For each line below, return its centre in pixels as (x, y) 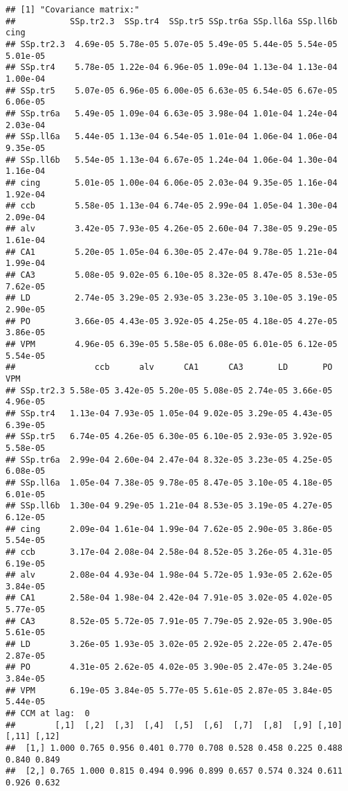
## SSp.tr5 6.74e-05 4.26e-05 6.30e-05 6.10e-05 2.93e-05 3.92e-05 (169, 437)
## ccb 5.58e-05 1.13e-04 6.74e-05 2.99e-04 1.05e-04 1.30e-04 (172, 206)
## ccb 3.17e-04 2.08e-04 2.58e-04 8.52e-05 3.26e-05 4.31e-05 (169, 552)
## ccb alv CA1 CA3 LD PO (169, 367)
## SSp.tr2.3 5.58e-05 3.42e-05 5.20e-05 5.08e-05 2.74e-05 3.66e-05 (169, 390)
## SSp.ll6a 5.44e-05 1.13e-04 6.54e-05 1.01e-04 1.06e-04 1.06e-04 (172, 137)
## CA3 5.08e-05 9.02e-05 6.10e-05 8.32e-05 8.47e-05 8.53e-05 (172, 275)
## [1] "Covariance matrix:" (73, 10)
